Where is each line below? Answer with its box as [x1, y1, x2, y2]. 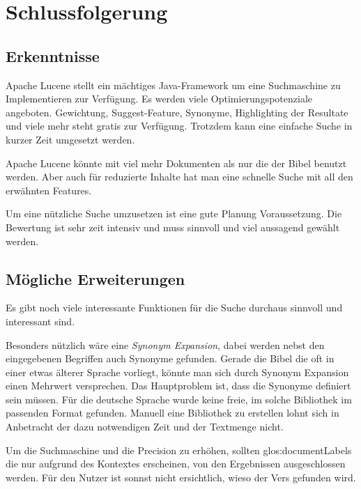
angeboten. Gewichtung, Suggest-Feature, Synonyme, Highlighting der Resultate [6, 104, 348, 119]
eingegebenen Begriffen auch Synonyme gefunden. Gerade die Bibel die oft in [6, 351, 335, 366]
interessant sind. [6, 313, 75, 328]
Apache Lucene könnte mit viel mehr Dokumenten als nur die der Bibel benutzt [6, 155, 347, 170]
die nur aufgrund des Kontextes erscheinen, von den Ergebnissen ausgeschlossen [6, 456, 346, 471]
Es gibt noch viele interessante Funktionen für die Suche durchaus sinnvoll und [6, 300, 343, 315]
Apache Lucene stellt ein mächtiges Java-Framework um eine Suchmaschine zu [6, 77, 341, 92]
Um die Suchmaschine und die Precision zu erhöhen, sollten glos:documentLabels [6, 442, 352, 457]
